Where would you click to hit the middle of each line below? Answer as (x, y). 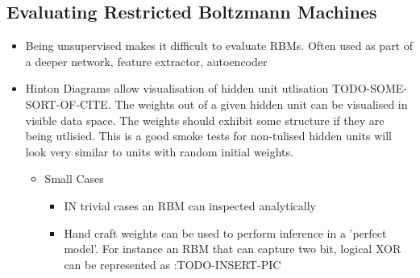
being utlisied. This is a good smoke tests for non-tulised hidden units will (208, 136)
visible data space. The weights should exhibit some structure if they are (205, 120)
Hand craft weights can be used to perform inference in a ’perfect (225, 232)
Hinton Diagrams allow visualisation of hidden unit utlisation (177, 88)
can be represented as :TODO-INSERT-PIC (173, 264)
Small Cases (74, 178)
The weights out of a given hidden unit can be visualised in (261, 104)
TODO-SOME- (369, 88)
